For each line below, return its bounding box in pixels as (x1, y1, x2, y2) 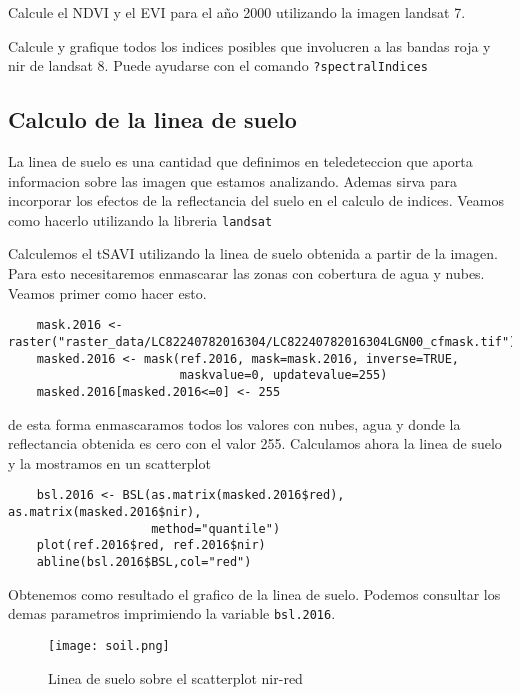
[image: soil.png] (48, 638, 170, 653)
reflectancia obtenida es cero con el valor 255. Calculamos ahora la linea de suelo (8, 433, 502, 454)
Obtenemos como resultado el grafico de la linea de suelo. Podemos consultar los (8, 583, 501, 604)
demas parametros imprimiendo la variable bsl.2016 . (8, 603, 336, 624)
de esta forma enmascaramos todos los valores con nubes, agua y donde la (8, 413, 461, 434)
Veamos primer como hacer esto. (8, 282, 207, 303)
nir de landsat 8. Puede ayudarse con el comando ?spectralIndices (8, 55, 428, 76)
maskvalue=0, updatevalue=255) (179, 368, 388, 383)
